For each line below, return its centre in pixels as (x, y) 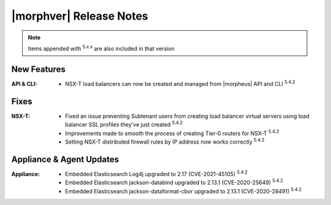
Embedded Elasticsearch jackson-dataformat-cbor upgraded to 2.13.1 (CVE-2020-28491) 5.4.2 (183, 190)
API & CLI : (24, 83)
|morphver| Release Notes (80, 16)
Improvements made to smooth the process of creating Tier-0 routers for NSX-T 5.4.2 (172, 133)
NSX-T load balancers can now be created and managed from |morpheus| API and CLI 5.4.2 (180, 83)
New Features (38, 69)
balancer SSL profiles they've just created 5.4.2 (124, 124)
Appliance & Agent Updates (65, 159)
